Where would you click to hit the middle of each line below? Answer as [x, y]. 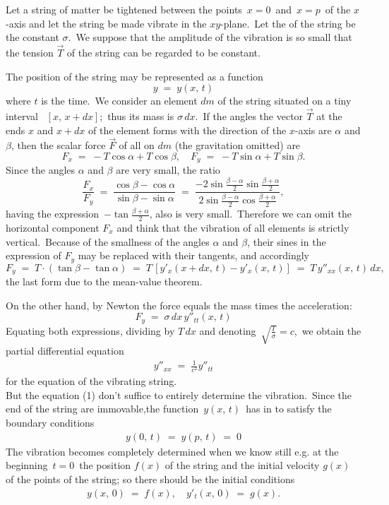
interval [22, 116]
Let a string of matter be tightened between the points [124, 9]
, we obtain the [328, 330]
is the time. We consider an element [119, 101]
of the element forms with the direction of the [187, 130]
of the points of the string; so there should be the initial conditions [150, 479]
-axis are [313, 130]
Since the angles [41, 170]
